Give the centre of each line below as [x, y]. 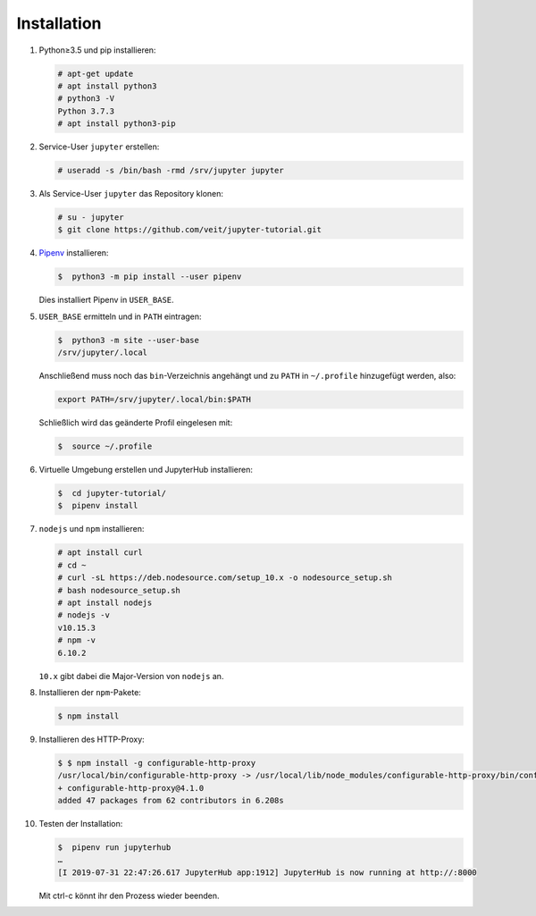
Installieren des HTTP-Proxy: [92, 739]
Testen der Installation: [81, 824]
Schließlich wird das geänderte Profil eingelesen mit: [136, 423]
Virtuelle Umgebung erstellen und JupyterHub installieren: [146, 470]
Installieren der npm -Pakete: [90, 692]
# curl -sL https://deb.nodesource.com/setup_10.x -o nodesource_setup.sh [225, 578]
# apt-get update [96, 73]
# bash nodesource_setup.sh [119, 590]
